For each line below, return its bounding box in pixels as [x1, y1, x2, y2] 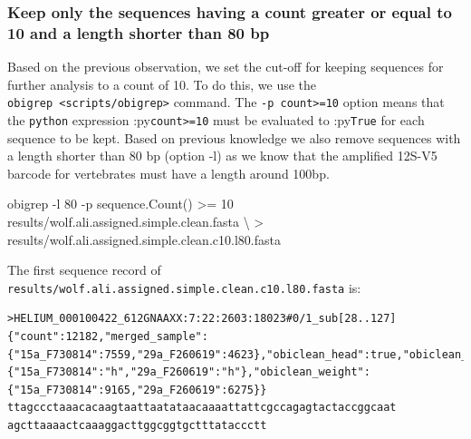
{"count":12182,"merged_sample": [7, 330, 208, 344]
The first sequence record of [7, 260, 161, 279]
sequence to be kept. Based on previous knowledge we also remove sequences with [7, 128, 461, 147]
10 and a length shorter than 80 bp [7, 21, 270, 44]
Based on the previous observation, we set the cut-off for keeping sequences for [7, 57, 444, 76]
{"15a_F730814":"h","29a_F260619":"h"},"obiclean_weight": [7, 366, 370, 379]
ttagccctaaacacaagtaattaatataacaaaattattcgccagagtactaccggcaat [7, 401, 397, 415]
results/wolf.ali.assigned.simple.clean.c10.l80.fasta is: [7, 278, 361, 297]
